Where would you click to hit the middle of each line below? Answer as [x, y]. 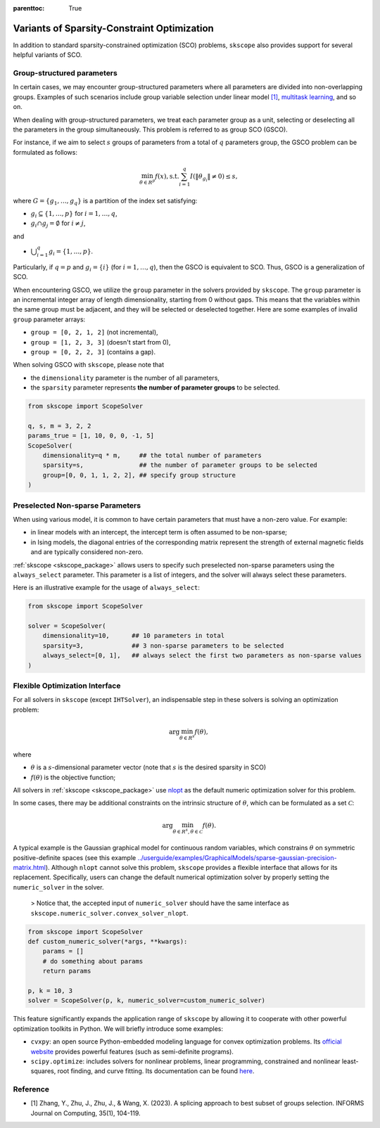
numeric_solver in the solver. [58, 887]
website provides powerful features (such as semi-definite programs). [132, 1051]
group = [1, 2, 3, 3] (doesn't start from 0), [101, 342]
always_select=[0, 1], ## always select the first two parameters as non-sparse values [202, 655]
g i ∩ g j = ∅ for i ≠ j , [58, 224]
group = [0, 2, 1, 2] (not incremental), [94, 332]
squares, [43, 1071]
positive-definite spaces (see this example [75, 857]
